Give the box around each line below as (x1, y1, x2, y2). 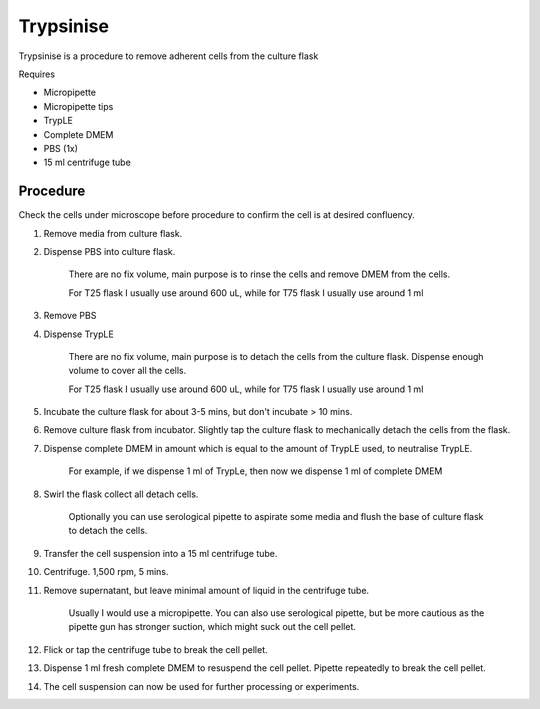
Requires (18, 68, 55, 80)
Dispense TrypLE (43, 328, 114, 340)
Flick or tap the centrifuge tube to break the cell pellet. (43, 643, 269, 655)
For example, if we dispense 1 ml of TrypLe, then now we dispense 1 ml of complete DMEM (68, 465, 443, 477)
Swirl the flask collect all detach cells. (43, 488, 199, 500)
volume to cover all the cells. (68, 365, 187, 377)
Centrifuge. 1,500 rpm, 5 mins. (43, 566, 169, 578)
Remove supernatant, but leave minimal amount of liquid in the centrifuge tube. (43, 584, 370, 596)
